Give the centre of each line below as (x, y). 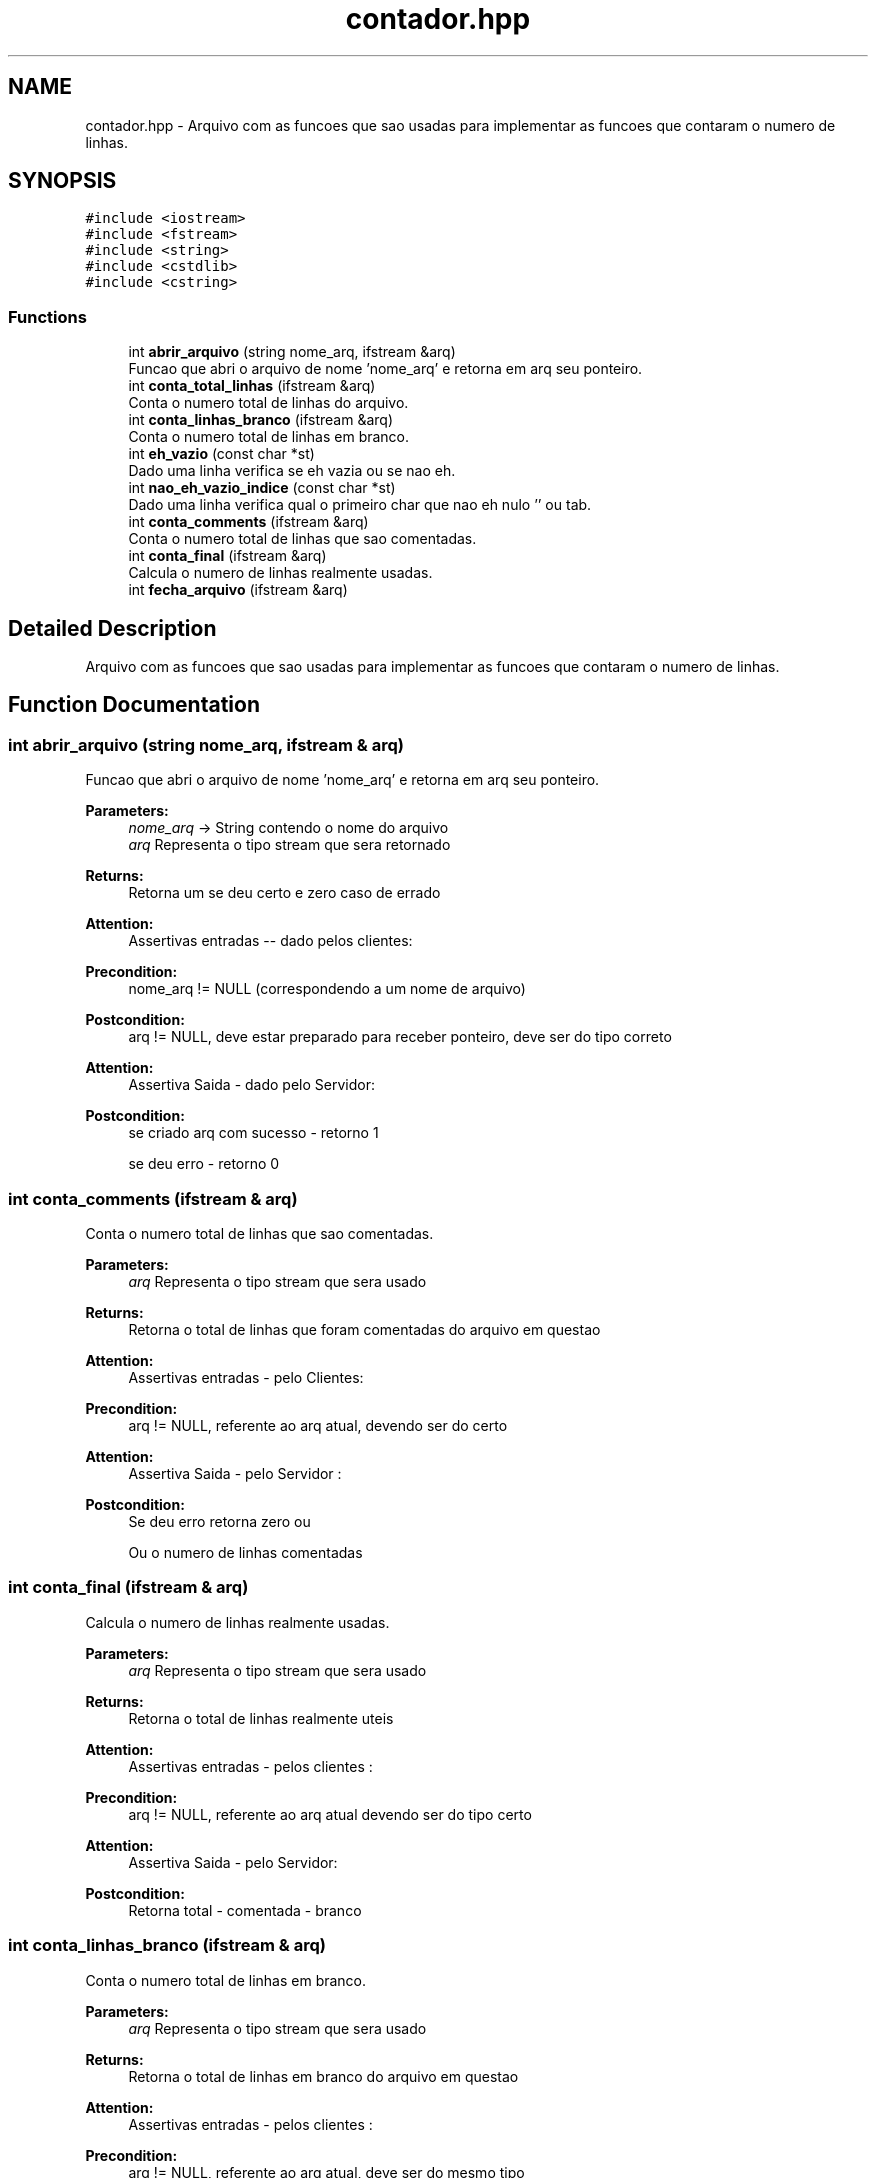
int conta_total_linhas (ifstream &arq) (252, 386)
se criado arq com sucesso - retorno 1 (253, 1133)
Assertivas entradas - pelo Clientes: (246, 1377)
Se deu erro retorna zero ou (219, 1521)
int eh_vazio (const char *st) (221, 454)
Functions (47, 316)
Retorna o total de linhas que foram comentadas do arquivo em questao (364, 1329)
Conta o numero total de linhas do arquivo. (268, 403)
